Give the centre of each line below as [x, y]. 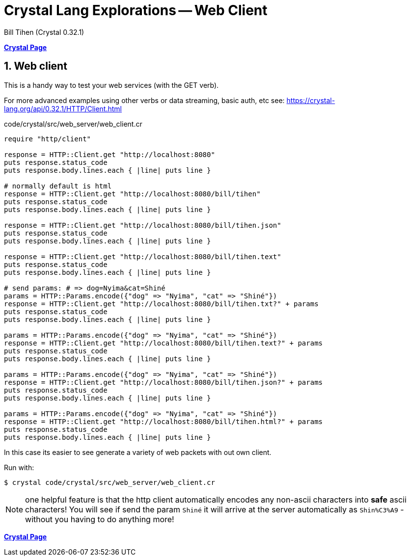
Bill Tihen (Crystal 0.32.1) [44, 32]
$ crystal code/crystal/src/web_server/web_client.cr [109, 482]
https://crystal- [311, 100]
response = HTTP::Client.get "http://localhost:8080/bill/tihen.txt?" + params [161, 304]
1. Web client [36, 66]
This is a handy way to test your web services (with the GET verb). [111, 85]
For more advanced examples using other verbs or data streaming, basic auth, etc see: [144, 100]
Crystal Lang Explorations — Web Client [136, 10]
